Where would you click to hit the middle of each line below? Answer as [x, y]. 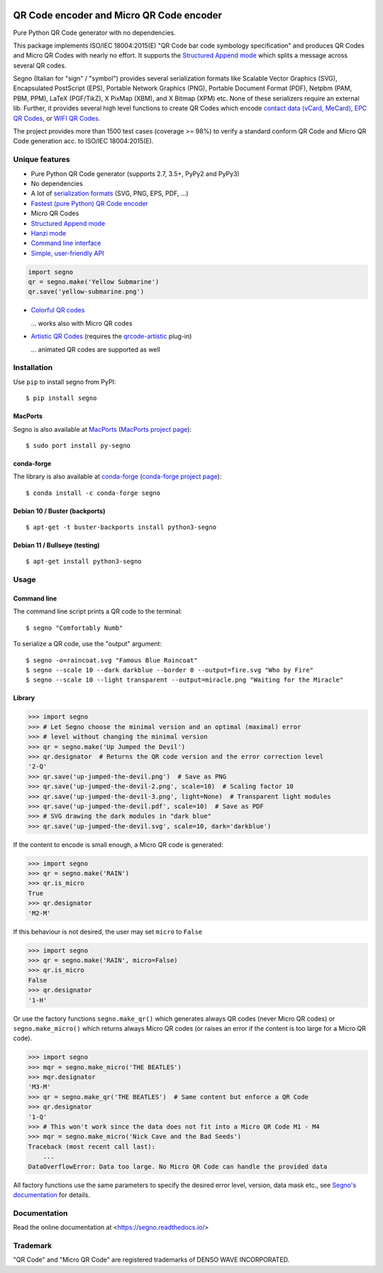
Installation [33, 368]
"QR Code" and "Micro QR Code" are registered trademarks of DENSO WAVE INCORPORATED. [151, 1260]
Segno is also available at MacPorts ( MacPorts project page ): [102, 429]
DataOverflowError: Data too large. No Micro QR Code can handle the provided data [178, 1167]
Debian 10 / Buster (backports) [59, 510]
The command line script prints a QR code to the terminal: [98, 611]
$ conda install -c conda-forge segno [93, 493]
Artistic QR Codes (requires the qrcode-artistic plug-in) [111, 337]
